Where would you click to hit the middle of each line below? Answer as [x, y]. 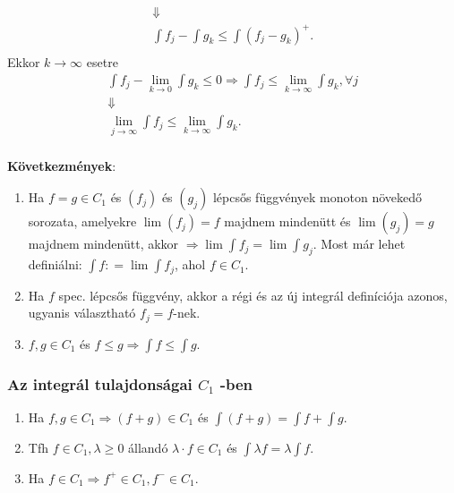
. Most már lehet [359, 244]
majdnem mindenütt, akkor [103, 244]
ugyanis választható [82, 313]
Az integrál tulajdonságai [100, 383]
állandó [148, 447]
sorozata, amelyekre [82, 221]
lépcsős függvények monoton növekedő [317, 197]
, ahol [190, 264]
